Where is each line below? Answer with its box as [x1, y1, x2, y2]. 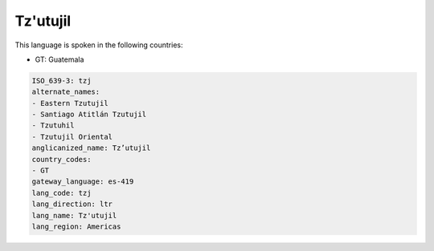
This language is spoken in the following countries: [14, 40, 183, 50]
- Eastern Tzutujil [31, 99, 108, 107]
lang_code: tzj [31, 188, 92, 197]
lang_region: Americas [31, 222, 121, 231]
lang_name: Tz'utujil [31, 211, 117, 220]
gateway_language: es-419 [31, 177, 134, 186]
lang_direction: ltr [31, 200, 113, 208]
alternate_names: [31, 87, 100, 96]
